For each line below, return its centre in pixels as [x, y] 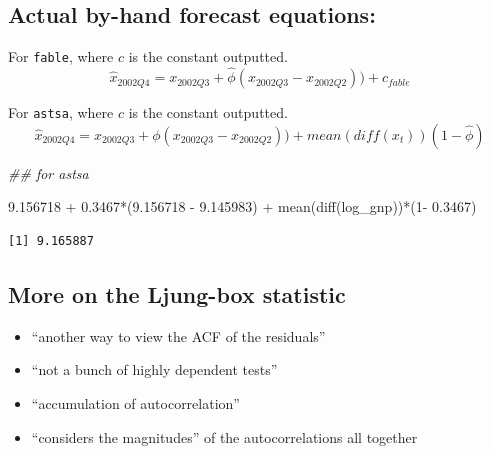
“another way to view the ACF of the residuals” [178, 335]
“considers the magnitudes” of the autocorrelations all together [224, 436]
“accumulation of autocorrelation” [135, 402]
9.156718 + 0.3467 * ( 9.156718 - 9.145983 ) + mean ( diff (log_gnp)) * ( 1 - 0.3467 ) [242, 206]
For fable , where [61, 56]
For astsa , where [61, 112]
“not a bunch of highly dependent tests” [154, 369]
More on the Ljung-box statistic [177, 293]
